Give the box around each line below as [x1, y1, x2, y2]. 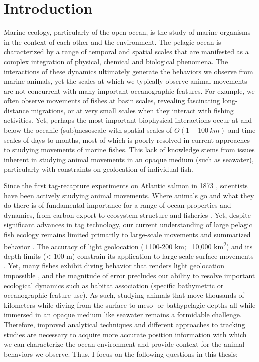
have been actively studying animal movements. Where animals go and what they [4, 190, 254, 200]
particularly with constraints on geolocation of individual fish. [4, 164, 193, 174]
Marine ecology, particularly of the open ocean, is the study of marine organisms [4, 27, 251, 37]
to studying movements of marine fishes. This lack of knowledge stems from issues [4, 144, 255, 155]
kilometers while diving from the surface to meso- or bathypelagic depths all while [4, 299, 256, 310]
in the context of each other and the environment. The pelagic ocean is [4, 36, 221, 47]
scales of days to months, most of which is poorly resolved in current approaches [4, 134, 250, 145]
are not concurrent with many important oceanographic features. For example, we [4, 85, 255, 96]
